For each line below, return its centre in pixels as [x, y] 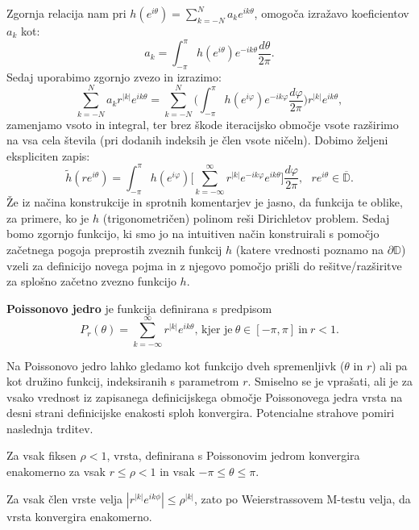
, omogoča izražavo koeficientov [332, 13]
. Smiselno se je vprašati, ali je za [330, 381]
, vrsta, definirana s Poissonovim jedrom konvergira [233, 455]
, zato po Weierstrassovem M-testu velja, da [303, 498]
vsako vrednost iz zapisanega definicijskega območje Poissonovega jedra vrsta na [205, 396]
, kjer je [214, 330]
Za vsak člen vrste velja [65, 498]
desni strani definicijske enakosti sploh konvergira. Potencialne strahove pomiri [201, 413]
